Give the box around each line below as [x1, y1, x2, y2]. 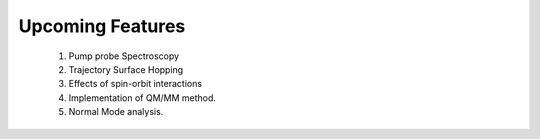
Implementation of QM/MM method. [68, 91, 217, 104]
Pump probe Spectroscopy [68, 50, 180, 62]
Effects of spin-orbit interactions [68, 78, 203, 90]
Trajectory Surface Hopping [68, 63, 184, 75]
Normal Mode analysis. [68, 106, 164, 118]
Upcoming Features [18, 15, 186, 37]
